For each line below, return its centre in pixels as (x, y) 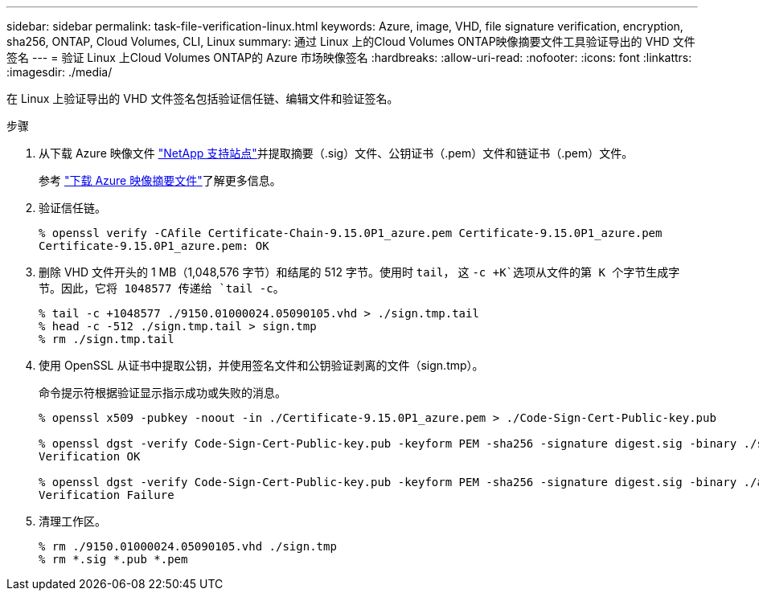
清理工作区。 (72, 521)
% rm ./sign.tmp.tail (107, 339)
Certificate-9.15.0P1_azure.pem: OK (154, 246)
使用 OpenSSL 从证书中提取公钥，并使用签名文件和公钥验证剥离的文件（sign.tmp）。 (261, 365)
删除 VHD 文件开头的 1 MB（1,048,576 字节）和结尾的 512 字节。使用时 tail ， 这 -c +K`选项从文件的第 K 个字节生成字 (359, 272)
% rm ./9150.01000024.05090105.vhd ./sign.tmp (188, 546)
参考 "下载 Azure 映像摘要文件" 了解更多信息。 (160, 180)
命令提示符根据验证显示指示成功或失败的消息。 (162, 393)
